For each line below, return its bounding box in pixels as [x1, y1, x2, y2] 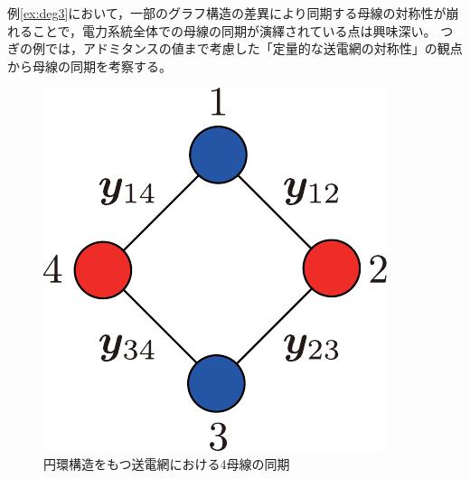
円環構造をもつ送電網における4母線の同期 [43, 454, 290, 473]
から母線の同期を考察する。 [7, 56, 172, 75]
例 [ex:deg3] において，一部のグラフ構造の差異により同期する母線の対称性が [7, 4, 446, 22]
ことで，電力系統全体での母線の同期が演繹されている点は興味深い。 [32, 21, 437, 40]
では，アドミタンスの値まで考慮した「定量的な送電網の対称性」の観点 [44, 39, 463, 58]
